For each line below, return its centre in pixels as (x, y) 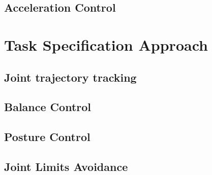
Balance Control (48, 107)
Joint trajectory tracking (70, 77)
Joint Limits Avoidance (66, 166)
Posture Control (47, 137)
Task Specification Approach (106, 44)
